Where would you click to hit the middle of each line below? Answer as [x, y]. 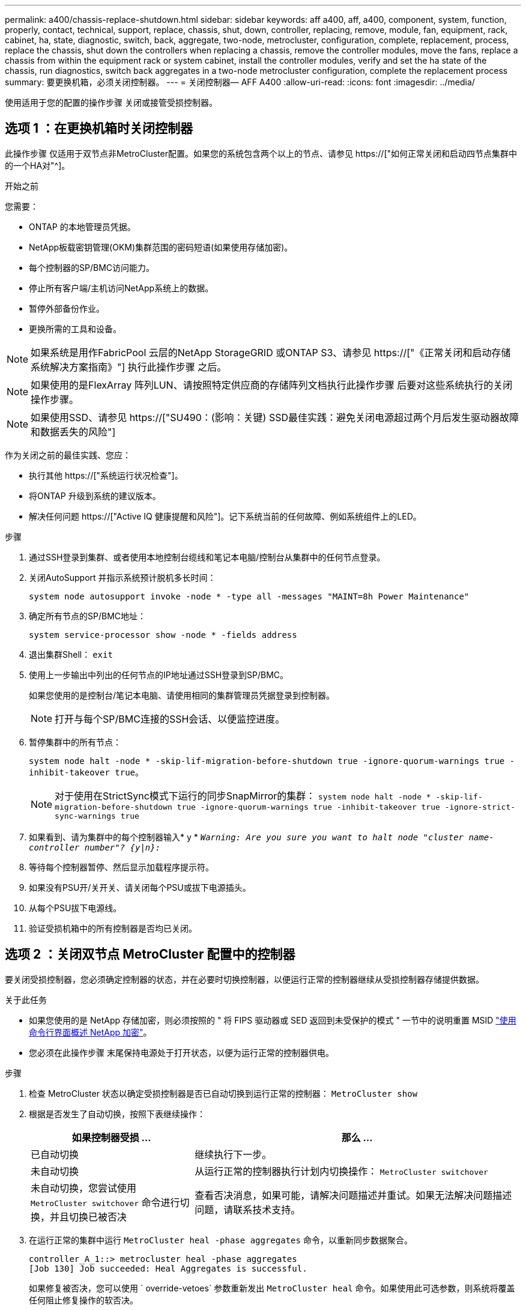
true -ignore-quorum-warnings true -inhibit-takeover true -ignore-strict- [346, 807]
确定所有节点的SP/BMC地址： [88, 616]
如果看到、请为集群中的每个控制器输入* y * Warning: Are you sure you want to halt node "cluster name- [261, 837]
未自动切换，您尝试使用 [84, 1188]
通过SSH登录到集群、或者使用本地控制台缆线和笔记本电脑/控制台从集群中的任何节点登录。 [207, 557]
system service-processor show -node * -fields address [163, 635]
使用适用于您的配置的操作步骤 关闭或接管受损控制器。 [111, 102]
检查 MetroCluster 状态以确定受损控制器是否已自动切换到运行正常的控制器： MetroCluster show [223, 1093]
